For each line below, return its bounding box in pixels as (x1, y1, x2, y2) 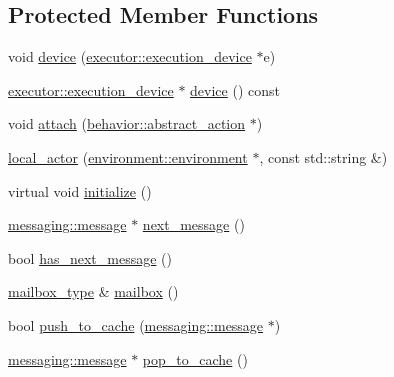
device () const (190, 79, 280, 100)
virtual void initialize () (8, 180, 152, 201)
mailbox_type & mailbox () (8, 281, 179, 302)
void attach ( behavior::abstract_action (8, 113, 246, 134)
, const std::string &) (259, 146, 388, 167)
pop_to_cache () (142, 348, 248, 369)
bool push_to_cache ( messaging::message (8, 314, 264, 335)
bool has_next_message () (8, 247, 172, 268)
